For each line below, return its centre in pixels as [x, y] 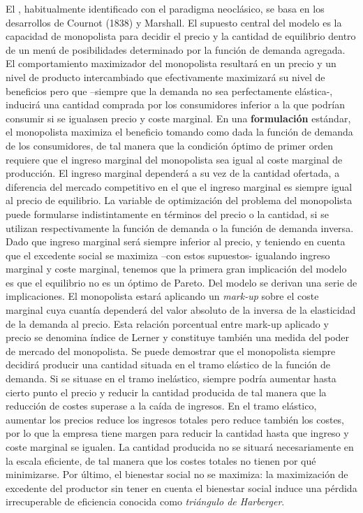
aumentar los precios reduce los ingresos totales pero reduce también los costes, [175, 419]
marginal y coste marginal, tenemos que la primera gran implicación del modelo [176, 269]
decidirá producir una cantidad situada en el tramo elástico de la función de [168, 364]
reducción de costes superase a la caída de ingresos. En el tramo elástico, [161, 406]
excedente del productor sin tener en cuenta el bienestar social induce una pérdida [181, 487]
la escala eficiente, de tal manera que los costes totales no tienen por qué [161, 460]
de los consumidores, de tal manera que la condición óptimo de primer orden [170, 145]
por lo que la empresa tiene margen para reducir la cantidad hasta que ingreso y [177, 433]
